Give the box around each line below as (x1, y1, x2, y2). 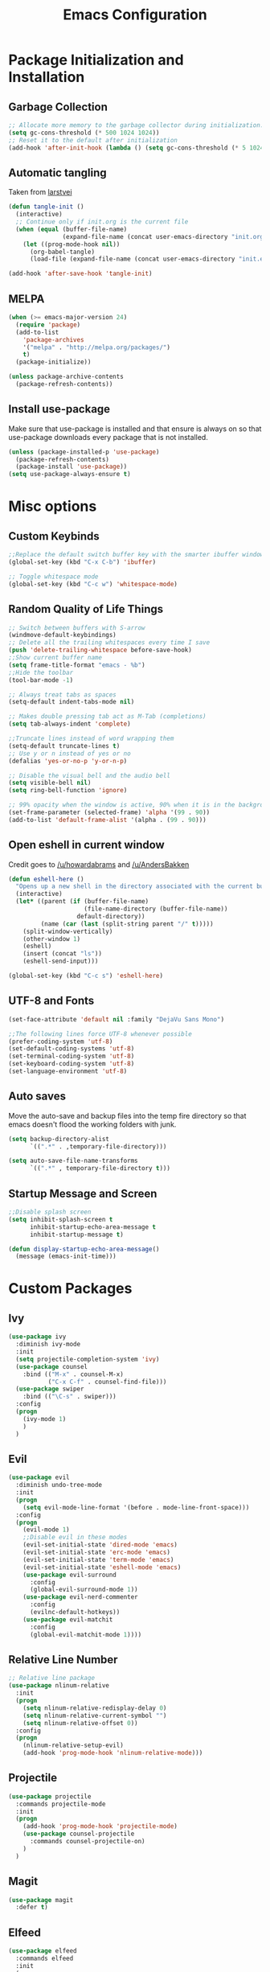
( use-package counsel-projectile (22, 1830, 135, 1838)
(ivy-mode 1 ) (22, 1415, 67, 1423)
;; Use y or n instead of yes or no (8, 750, 131, 758)
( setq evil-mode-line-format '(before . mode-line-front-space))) (22, 1503, 250, 1511)
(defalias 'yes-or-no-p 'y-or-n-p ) (8, 757, 128, 765)
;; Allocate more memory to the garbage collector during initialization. (8, 121, 264, 129)
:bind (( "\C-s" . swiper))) (22, 1393, 117, 1401)
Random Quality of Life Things (8, 602, 163, 616)
